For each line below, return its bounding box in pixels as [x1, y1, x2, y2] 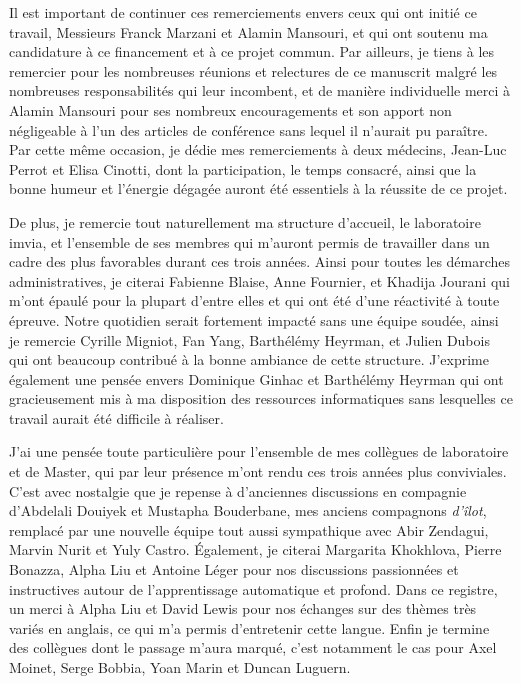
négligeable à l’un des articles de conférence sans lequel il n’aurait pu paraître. [9, 119, 488, 140]
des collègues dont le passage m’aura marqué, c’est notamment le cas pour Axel [9, 637, 497, 658]
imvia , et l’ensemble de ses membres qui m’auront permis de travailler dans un [9, 231, 490, 252]
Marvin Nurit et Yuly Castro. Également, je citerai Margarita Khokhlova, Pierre [9, 539, 502, 560]
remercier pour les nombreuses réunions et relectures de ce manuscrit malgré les [9, 60, 498, 81]
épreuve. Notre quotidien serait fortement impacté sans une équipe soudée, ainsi [9, 309, 499, 330]
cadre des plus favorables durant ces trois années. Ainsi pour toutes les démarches [9, 251, 511, 272]
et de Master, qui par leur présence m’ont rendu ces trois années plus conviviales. [9, 461, 507, 482]
